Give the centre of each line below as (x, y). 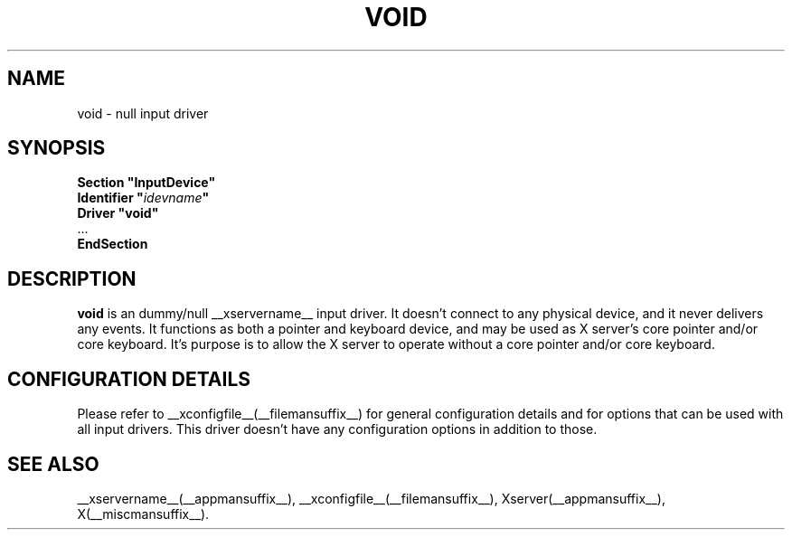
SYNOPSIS (57, 148)
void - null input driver (143, 113)
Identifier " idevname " (143, 198)
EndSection (113, 244)
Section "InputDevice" (146, 183)
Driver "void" (118, 213)
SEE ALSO (53, 464)
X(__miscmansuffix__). (143, 513)
